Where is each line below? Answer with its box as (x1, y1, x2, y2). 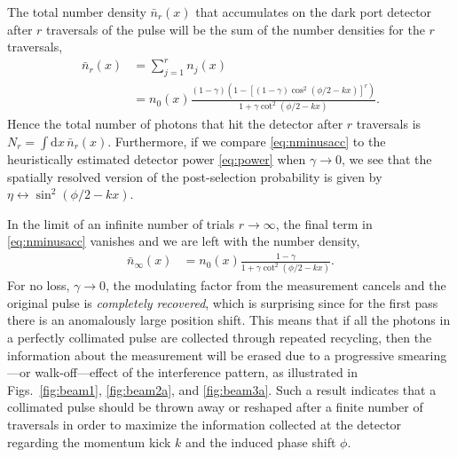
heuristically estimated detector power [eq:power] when (7, 149, 306, 168)
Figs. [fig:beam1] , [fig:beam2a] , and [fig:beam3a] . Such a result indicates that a (7, 380, 437, 398)
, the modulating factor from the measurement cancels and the (106, 276, 446, 295)
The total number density (7, 3, 146, 20)
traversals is (356, 114, 422, 133)
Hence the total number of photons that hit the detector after (7, 114, 343, 133)
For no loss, (7, 276, 70, 295)
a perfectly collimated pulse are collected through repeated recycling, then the (7, 328, 432, 347)
